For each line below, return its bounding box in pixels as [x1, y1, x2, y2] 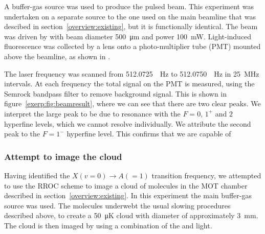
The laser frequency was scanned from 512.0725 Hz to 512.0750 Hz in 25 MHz [4, 68, 259, 79]
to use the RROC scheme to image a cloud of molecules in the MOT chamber [4, 180, 248, 191]
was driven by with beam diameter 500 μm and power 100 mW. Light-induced [4, 31, 252, 41]
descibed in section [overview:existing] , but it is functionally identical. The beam [4, 21, 258, 32]
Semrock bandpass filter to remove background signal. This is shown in [4, 88, 227, 99]
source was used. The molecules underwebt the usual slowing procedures [4, 200, 231, 210]
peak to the [4, 128, 40, 139]
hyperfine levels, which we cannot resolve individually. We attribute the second [4, 118, 251, 129]
